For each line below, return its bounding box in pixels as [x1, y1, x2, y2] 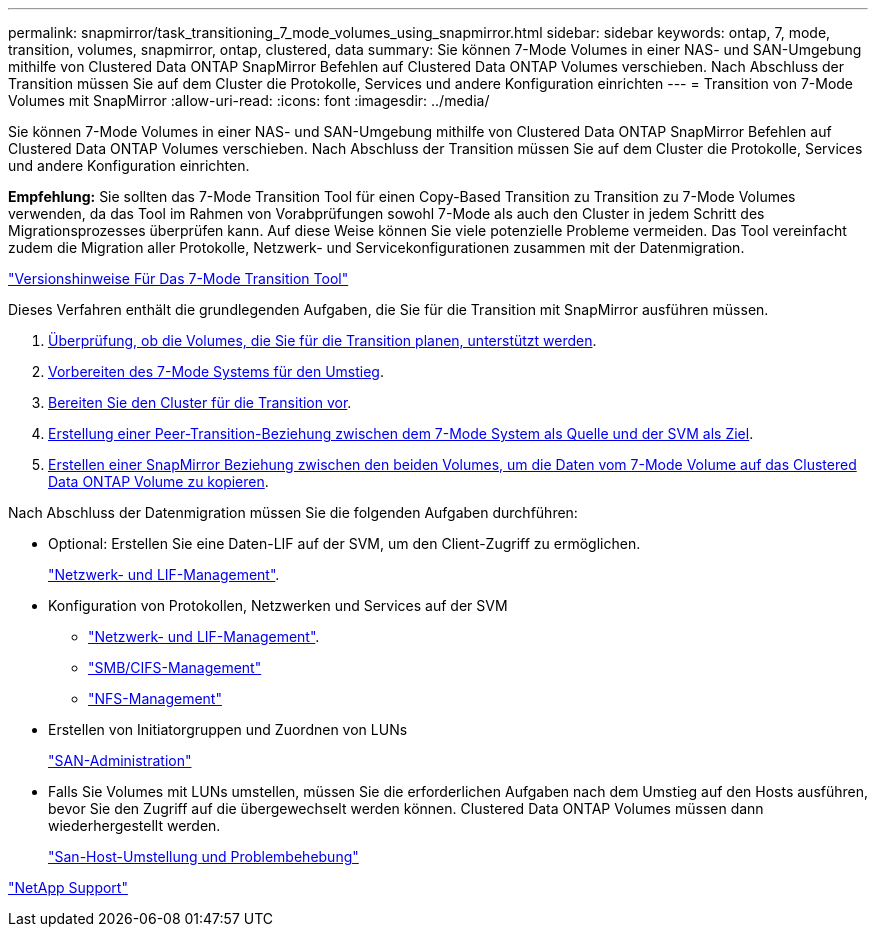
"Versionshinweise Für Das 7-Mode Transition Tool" [8, 270, 349, 287]
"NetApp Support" [8, 879, 128, 896]
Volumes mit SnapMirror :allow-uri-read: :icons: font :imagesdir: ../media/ [8, 92, 490, 109]
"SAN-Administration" [48, 752, 192, 769]
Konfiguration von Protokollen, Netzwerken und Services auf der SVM [48, 597, 508, 614]
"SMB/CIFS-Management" [88, 659, 262, 676]
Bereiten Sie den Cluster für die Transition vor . [48, 394, 352, 411]
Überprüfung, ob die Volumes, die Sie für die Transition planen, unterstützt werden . [48, 332, 597, 349]
